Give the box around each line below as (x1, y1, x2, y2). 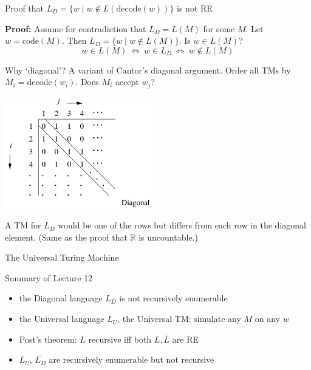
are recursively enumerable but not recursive (49, 353, 214, 366)
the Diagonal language (19, 292, 103, 304)
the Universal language (19, 312, 104, 325)
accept (115, 75, 139, 88)
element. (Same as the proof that (5, 230, 128, 243)
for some (203, 22, 235, 35)
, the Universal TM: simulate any (117, 312, 241, 325)
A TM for (5, 219, 41, 231)
